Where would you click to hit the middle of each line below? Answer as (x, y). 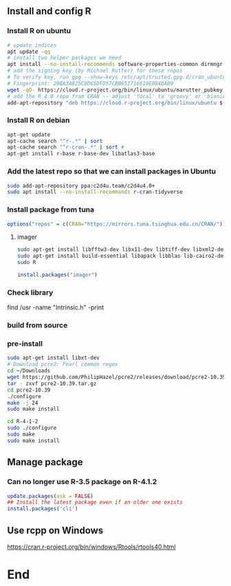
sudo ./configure (32, 428)
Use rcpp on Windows (55, 530)
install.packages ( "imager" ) (57, 275)
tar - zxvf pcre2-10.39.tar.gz (52, 383)
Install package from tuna (51, 210)
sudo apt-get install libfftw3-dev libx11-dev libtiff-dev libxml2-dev (122, 250)
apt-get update (29, 134)
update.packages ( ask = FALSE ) (51, 496)
